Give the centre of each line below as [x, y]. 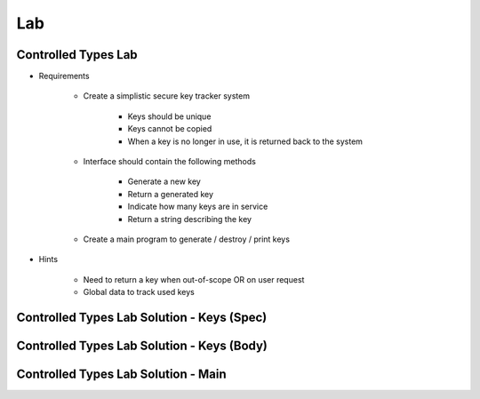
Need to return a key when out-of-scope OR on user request [194, 279]
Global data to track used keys [139, 292]
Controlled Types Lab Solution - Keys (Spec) [142, 317]
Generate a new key [164, 181]
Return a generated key [170, 194]
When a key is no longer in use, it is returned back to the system [245, 141]
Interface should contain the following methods [170, 162]
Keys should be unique [169, 116]
